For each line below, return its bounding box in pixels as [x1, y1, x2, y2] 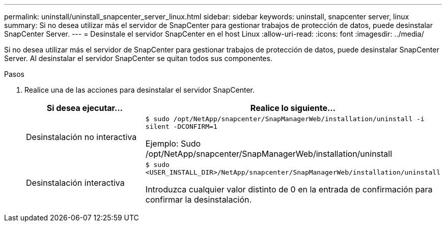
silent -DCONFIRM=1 [145, 123, 217, 130]
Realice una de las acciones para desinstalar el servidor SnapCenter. [24, 86, 255, 94]
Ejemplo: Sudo [145, 138, 201, 149]
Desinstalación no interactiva [26, 132, 137, 142]
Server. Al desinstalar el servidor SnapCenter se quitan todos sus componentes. [4, 54, 272, 63]
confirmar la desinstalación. [145, 194, 252, 205]
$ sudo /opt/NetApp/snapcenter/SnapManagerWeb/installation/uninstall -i [145, 115, 425, 123]
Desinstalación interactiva [26, 178, 125, 188]
